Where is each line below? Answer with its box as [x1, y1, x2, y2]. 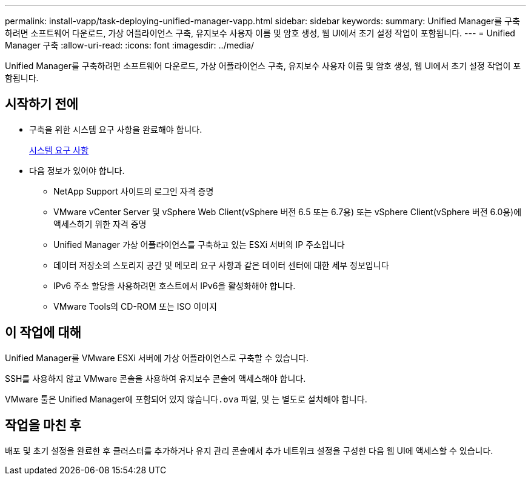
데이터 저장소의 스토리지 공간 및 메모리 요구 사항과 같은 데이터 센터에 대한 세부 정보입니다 [53, 259, 389, 270]
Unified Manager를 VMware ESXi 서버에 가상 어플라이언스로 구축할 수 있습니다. [5, 352, 309, 363]
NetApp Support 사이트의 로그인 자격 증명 [53, 185, 214, 196]
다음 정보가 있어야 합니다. [29, 165, 125, 176]
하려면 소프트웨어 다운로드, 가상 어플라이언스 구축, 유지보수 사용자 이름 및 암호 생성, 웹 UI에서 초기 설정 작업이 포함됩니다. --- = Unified [5, 28, 515, 38]
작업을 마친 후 [5, 418, 81, 433]
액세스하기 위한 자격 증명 [53, 218, 147, 229]
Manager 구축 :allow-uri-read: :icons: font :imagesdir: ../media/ [5, 40, 254, 50]
